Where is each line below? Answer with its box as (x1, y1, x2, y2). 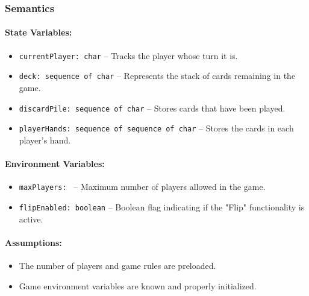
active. (19, 212, 43, 225)
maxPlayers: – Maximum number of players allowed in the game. (19, 180, 266, 193)
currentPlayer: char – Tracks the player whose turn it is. (19, 49, 238, 61)
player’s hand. (19, 133, 71, 146)
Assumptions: (5, 236, 62, 248)
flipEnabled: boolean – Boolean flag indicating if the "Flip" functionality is (19, 200, 305, 213)
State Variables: (5, 26, 72, 39)
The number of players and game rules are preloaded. (19, 259, 216, 271)
